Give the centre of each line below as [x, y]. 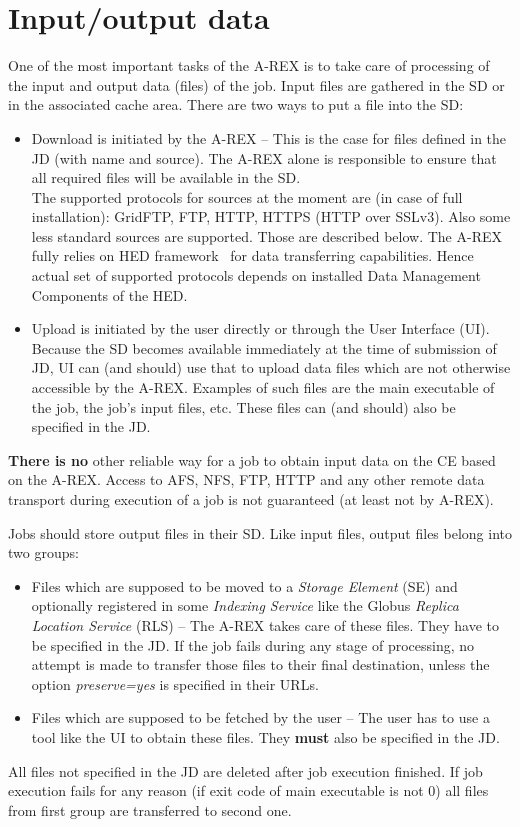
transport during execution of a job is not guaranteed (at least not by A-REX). [251, 499]
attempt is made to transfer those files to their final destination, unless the [260, 664]
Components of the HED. [109, 294]
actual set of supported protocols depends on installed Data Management [256, 275]
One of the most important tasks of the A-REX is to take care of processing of [249, 65]
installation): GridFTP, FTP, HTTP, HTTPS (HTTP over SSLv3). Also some [271, 216]
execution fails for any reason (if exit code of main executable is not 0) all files [248, 790]
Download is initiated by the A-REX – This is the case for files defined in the [269, 137]
